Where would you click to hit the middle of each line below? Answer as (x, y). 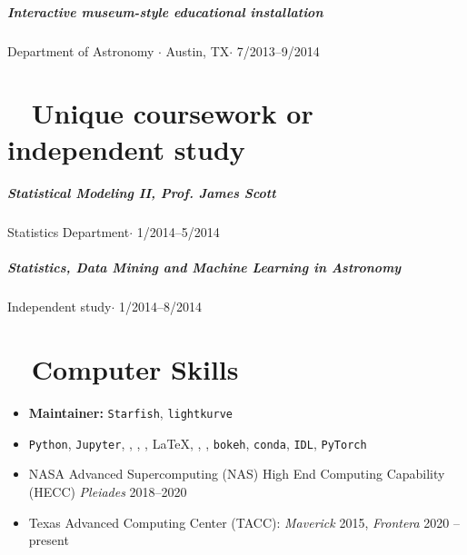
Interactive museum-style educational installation (165, 11)
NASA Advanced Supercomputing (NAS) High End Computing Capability (237, 474)
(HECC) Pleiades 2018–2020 (108, 492)
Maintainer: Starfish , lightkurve (130, 413)
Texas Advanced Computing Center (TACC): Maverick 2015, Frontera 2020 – (244, 522)
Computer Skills (135, 369)
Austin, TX (198, 50)
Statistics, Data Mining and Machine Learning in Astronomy (204, 268)
